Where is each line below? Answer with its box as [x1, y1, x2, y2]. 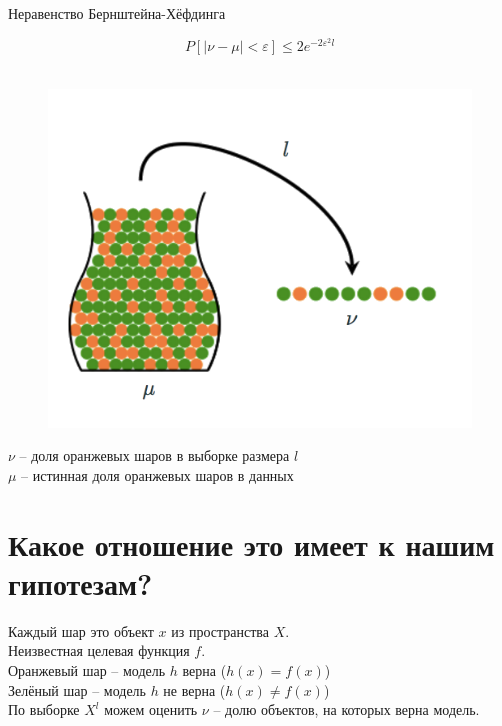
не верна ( [163, 679, 226, 700]
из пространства [171, 620, 269, 641]
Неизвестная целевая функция [8, 640, 190, 661]
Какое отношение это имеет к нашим [8, 523, 495, 564]
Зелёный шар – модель [8, 679, 146, 700]
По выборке [8, 699, 80, 720]
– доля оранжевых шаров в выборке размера [19, 445, 290, 466]
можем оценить [104, 699, 198, 720]
